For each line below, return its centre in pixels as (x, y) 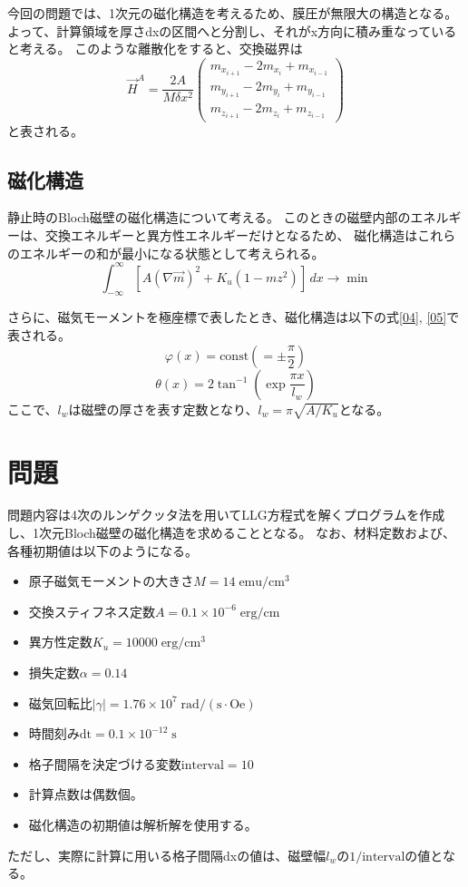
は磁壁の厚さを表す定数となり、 (163, 409)
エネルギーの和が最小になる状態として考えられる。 (172, 253)
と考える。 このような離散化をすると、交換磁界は (155, 49)
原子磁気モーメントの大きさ (111, 581)
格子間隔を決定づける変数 (105, 763)
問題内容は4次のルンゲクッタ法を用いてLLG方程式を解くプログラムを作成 (226, 515)
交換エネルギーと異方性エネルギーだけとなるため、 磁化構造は (231, 234)
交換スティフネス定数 (92, 611)
